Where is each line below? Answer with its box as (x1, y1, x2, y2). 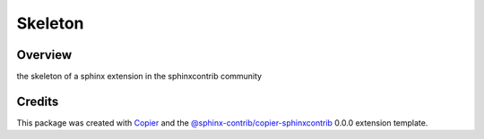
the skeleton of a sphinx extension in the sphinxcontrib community (16, 71, 263, 82)
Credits (16, 94, 59, 109)
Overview (16, 47, 73, 62)
